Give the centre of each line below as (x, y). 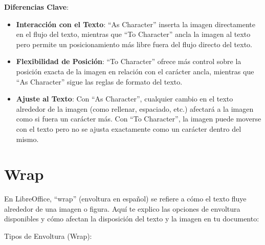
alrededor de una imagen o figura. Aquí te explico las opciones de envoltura (122, 208)
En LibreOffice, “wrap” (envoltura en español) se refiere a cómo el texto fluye (125, 199)
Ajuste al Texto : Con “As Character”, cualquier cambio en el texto (125, 99)
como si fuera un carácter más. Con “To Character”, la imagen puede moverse (139, 119)
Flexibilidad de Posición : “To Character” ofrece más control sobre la (129, 61)
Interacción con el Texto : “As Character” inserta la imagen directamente (136, 24)
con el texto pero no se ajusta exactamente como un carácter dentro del (129, 128)
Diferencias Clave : (37, 7)
